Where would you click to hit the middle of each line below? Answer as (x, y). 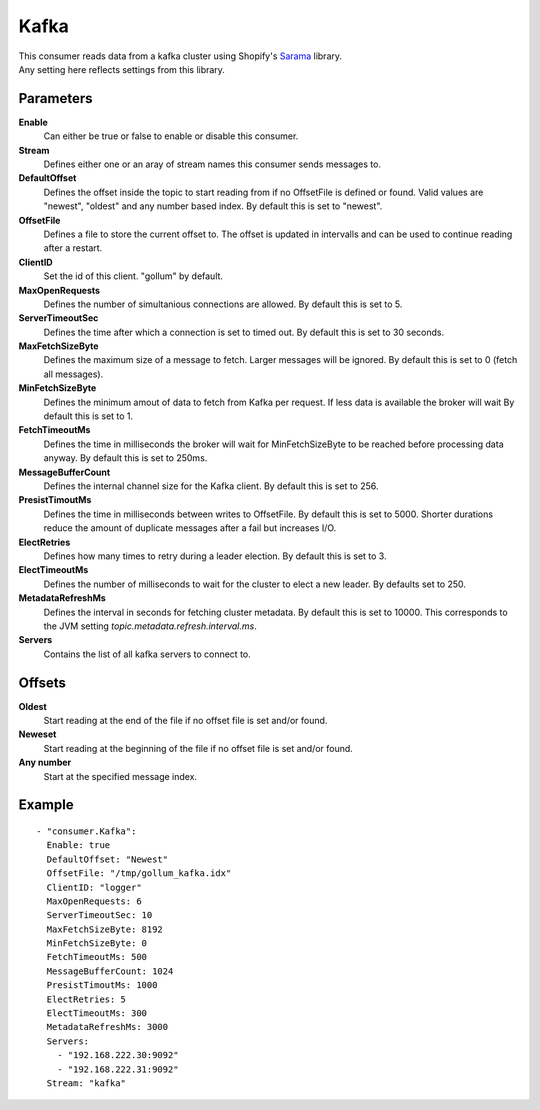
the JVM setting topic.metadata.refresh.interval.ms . (150, 626)
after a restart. (73, 248)
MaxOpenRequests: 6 (94, 901)
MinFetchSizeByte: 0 (97, 943)
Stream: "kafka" (86, 1083)
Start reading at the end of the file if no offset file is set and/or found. (185, 720)
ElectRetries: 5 (86, 999)
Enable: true (78, 845)
